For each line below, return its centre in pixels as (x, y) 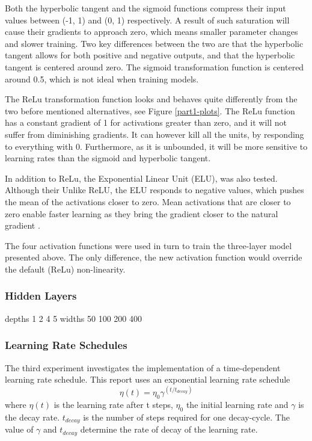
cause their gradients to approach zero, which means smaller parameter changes (151, 32)
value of (19, 429)
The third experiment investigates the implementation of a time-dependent (143, 367)
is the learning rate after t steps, (113, 404)
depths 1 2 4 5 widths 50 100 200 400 (74, 318)
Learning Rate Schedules (66, 345)
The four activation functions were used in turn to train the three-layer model (148, 245)
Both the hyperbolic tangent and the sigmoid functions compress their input (145, 8)
